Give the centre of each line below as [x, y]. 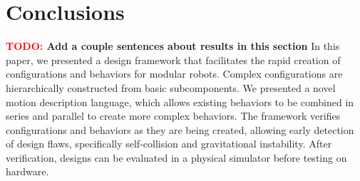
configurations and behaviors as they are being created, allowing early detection [180, 129]
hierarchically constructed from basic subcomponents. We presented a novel [171, 87]
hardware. [27, 171]
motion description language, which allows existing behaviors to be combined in [180, 102]
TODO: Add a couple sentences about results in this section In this [173, 46]
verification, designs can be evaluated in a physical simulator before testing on [176, 157]
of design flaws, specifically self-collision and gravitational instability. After [169, 144]
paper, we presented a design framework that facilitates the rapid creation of [173, 60]
